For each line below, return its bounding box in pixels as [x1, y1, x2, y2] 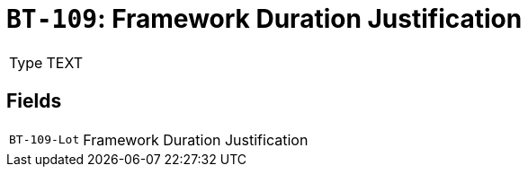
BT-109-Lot [9, 133, 80, 147]
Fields [6, 90, 62, 113]
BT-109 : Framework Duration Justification [6, 4, 523, 34]
